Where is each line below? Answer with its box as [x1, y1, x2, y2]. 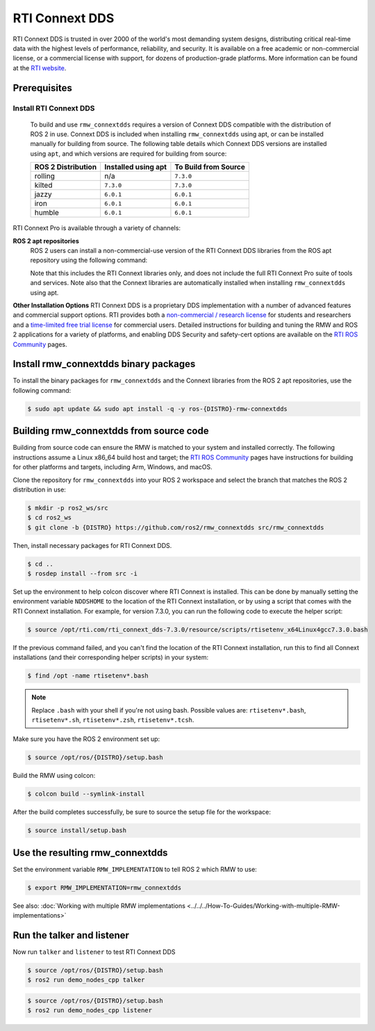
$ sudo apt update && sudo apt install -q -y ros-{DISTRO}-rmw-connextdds [27, 405, 288, 413]
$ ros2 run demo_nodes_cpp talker [27, 976, 145, 984]
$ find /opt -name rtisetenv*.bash [27, 672, 149, 680]
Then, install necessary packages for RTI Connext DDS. [12, 541, 172, 549]
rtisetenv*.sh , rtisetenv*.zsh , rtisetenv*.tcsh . [31, 715, 194, 724]
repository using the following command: [30, 256, 148, 264]
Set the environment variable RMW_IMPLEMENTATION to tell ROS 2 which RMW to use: [12, 865, 257, 873]
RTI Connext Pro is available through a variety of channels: [12, 224, 181, 232]
